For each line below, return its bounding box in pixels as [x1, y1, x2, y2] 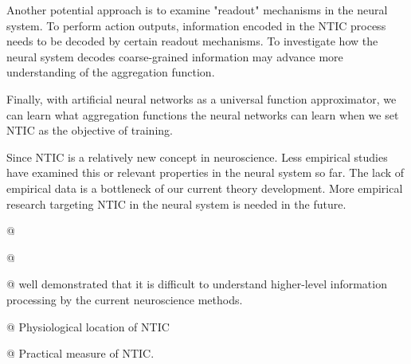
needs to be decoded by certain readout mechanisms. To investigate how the [6, 33, 378, 49]
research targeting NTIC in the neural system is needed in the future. [6, 195, 346, 212]
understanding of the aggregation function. [6, 64, 215, 80]
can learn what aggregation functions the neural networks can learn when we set [6, 106, 399, 123]
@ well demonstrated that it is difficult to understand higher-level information [6, 276, 387, 292]
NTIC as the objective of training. [6, 122, 173, 139]
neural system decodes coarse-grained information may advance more [6, 48, 343, 65]
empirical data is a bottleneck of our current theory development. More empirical [6, 179, 403, 196]
